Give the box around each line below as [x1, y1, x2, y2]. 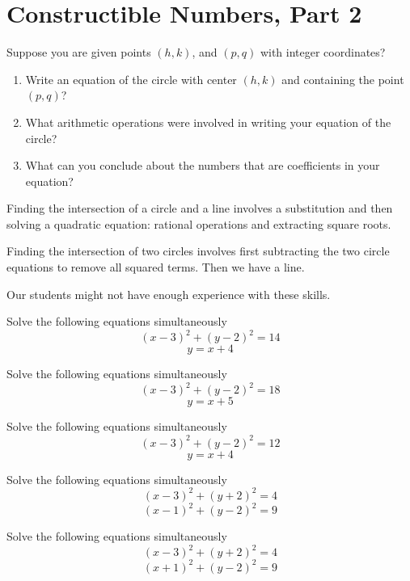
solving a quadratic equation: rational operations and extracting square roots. [6, 215, 391, 232]
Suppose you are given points [6, 44, 151, 61]
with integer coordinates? [260, 44, 386, 61]
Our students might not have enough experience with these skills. [6, 285, 331, 302]
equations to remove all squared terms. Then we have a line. [6, 259, 305, 276]
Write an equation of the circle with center [25, 70, 237, 87]
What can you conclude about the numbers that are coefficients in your [25, 157, 380, 174]
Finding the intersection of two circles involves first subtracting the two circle [6, 242, 390, 259]
